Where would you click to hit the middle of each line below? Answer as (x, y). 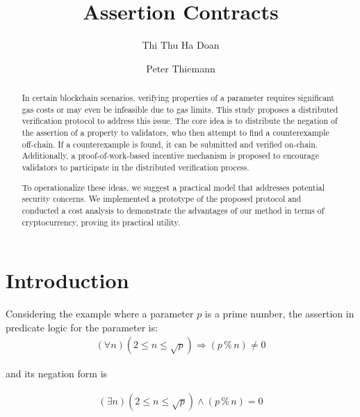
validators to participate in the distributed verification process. (136, 167)
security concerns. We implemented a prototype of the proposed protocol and (162, 199)
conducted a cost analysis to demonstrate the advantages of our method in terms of (173, 210)
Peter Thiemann (181, 68)
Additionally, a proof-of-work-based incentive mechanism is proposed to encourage (170, 156)
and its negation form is (57, 373)
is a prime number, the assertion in (279, 314)
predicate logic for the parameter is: (82, 327)
